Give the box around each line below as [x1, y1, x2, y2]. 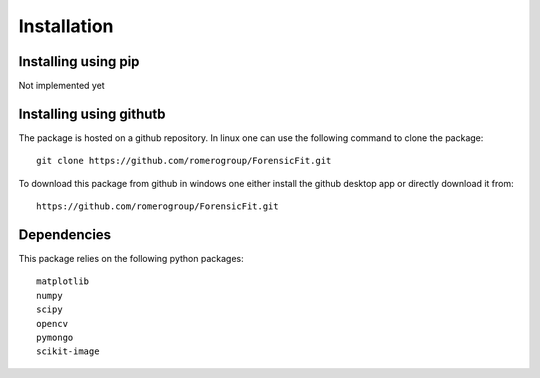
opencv [36, 318, 69, 329]
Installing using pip [18, 53, 140, 70]
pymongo [36, 332, 74, 343]
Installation [18, 15, 114, 37]
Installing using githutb [18, 105, 166, 122]
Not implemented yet [18, 80, 105, 92]
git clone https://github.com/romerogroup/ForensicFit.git [36, 155, 332, 167]
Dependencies [18, 226, 112, 243]
